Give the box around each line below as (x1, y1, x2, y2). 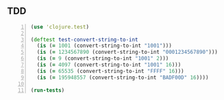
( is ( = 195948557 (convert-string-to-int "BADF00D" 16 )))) (36, 74, 209, 81)
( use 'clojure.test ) (30, 23, 90, 30)
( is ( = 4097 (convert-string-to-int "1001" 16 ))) (36, 61, 182, 69)
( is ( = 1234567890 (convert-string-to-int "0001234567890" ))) (36, 49, 218, 56)
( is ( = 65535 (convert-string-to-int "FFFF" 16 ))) (36, 67, 185, 74)
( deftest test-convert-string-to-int (30, 36, 138, 43)
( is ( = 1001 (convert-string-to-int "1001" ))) (36, 42, 173, 50)
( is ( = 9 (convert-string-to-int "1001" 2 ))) (36, 55, 169, 62)
